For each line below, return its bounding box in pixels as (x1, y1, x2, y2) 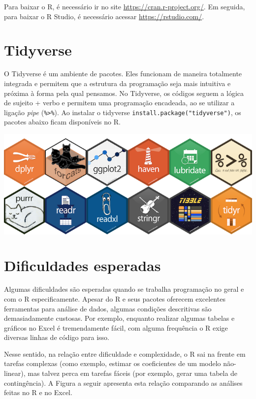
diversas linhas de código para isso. (4, 332, 109, 342)
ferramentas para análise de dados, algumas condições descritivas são (4, 303, 212, 313)
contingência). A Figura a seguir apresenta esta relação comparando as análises (4, 377, 243, 388)
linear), (4, 368, 26, 378)
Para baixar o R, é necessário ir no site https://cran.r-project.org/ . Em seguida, (4, 1, 245, 11)
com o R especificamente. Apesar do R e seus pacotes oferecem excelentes (4, 293, 225, 304)
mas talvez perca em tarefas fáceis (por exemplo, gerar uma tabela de (28, 368, 238, 378)
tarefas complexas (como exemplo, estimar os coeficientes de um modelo (4, 358, 221, 368)
